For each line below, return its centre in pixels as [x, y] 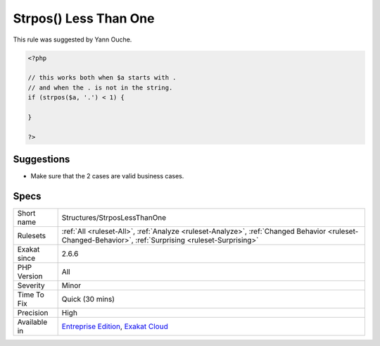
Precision [33, 313]
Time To [31, 295]
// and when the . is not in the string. [100, 87]
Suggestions [42, 160]
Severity [31, 285]
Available [32, 322]
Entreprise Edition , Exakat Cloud [115, 326]
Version [30, 276]
